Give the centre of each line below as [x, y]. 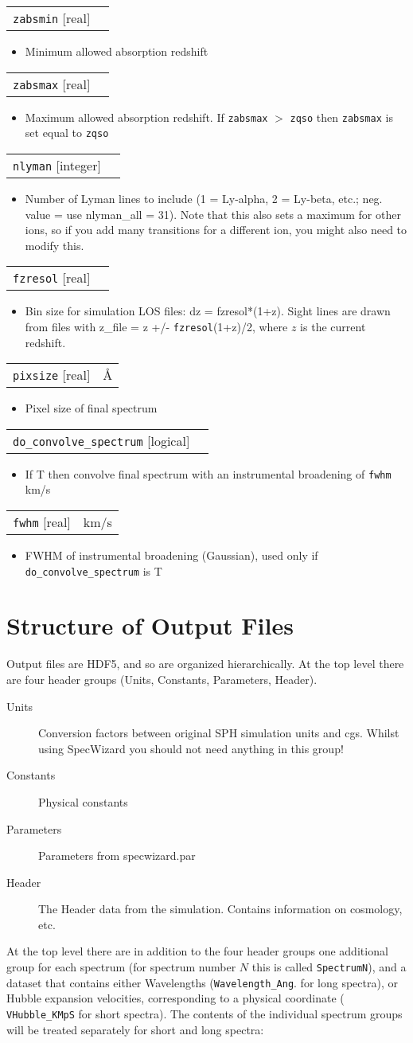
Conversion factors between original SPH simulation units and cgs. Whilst [219, 733]
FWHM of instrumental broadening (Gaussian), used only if [171, 555]
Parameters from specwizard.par [117, 855]
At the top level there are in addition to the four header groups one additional [197, 951]
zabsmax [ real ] [52, 84]
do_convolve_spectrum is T [94, 570]
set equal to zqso [67, 133]
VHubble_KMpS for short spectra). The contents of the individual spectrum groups [205, 1014]
